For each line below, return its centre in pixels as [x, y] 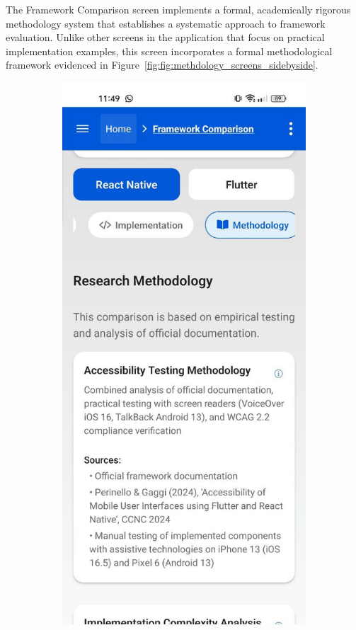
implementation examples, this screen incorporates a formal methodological [169, 51]
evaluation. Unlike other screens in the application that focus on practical [165, 37]
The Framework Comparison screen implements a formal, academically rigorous [178, 9]
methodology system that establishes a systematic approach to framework [166, 23]
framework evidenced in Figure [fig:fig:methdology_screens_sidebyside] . [162, 65]
